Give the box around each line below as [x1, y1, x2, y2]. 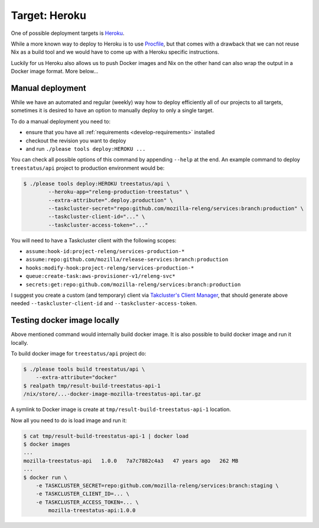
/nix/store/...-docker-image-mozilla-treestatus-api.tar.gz [23, 391, 201, 397]
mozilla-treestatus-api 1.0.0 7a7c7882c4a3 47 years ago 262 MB [23, 457, 239, 464]
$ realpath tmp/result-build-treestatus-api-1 [23, 382, 161, 389]
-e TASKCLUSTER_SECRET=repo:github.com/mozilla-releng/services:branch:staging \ [35, 482, 279, 489]
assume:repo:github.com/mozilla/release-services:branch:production [25, 256, 229, 263]
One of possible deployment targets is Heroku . [11, 30, 125, 37]
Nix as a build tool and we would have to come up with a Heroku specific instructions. [11, 48, 220, 56]
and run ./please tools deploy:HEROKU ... [25, 145, 146, 152]
